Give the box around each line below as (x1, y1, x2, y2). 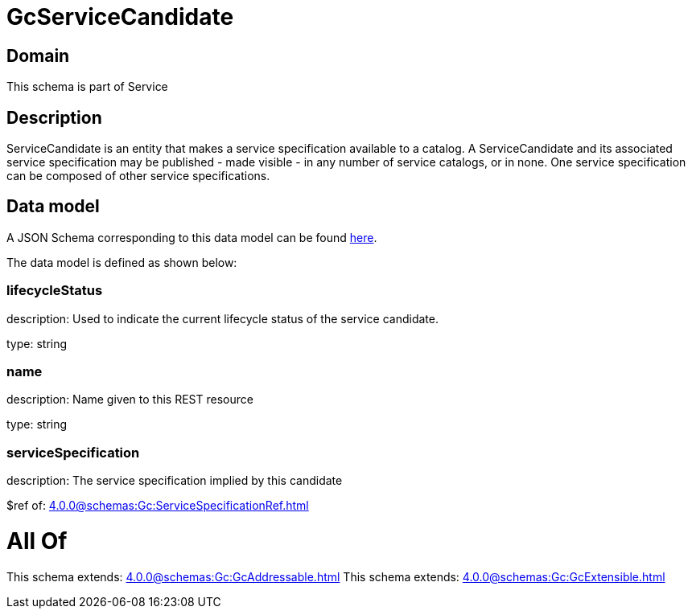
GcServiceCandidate (6, 3, 234, 31)
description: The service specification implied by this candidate (6, 474, 343, 488)
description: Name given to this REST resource (6, 392, 253, 407)
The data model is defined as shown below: (6, 255, 237, 269)
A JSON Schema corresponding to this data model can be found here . (6, 230, 377, 244)
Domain (6, 45, 70, 66)
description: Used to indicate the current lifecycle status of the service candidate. (6, 311, 439, 326)
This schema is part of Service (6, 80, 168, 94)
